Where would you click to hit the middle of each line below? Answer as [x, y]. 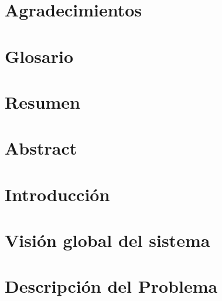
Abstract [41, 148]
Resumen [42, 101]
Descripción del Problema [111, 286]
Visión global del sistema [107, 240]
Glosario [39, 56]
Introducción [57, 194]
